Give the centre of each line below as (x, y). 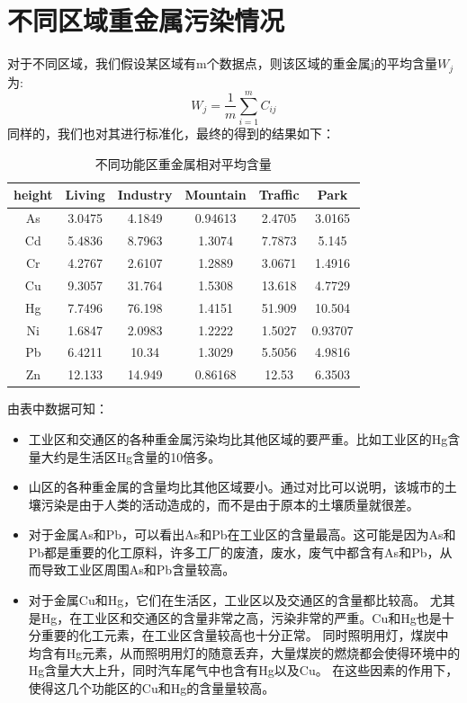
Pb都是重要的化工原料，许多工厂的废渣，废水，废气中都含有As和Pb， (234, 552)
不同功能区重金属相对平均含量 (183, 163)
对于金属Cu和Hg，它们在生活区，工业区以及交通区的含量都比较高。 (227, 600)
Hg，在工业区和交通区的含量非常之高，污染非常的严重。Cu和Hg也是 (241, 617)
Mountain (216, 195)
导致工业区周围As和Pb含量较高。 (138, 570)
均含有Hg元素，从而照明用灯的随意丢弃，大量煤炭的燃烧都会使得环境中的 (244, 652)
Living (85, 195)
